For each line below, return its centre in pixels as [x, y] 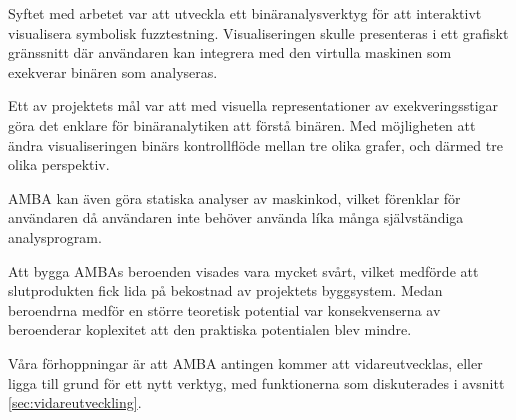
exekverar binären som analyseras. [113, 71]
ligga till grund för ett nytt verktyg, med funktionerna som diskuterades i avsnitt [256, 382]
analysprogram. [55, 236]
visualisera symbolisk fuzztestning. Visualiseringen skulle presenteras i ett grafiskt [258, 32]
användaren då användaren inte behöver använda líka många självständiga [236, 217]
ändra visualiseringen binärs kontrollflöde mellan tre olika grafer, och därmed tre [255, 144]
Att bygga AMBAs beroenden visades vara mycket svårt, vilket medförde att [243, 270]
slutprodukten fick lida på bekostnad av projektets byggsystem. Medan [225, 290]
